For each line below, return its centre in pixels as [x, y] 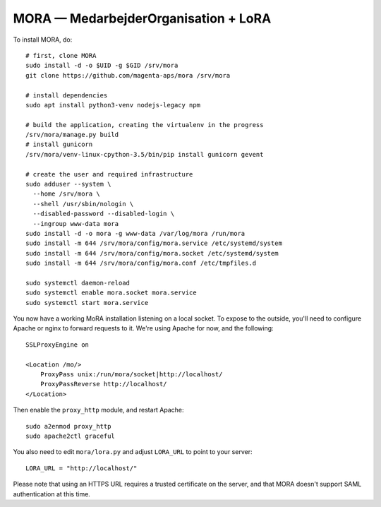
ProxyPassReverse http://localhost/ [103, 384]
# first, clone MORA [61, 55]
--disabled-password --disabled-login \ [104, 214]
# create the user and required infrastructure [109, 174]
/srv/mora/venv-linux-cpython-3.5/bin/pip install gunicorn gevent [145, 154]
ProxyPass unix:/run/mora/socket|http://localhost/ [131, 375]
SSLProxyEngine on [58, 345]
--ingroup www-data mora [76, 223]
